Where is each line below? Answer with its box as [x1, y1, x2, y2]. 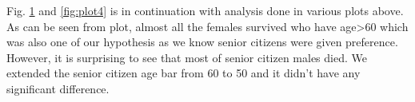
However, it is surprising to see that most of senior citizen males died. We [6, 49, 367, 65]
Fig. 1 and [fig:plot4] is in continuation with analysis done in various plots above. [6, 2, 404, 18]
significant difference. [6, 80, 110, 96]
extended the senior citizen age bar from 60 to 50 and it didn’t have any [6, 65, 361, 81]
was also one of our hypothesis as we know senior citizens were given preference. [6, 33, 398, 50]
